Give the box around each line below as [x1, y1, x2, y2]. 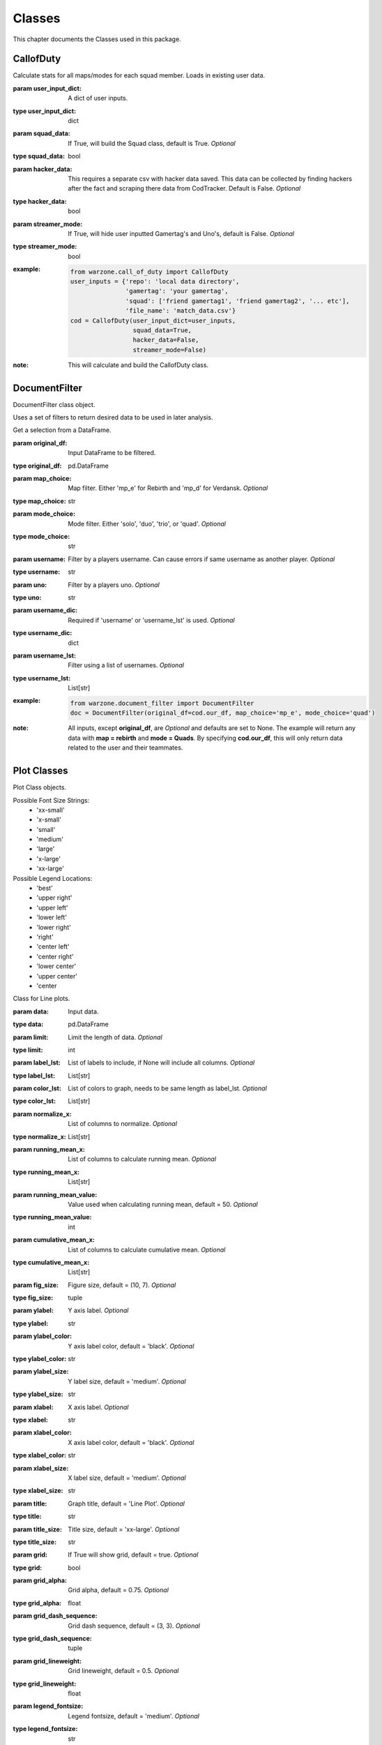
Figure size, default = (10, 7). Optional [68, 1281, 176, 1289]
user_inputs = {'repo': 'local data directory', [70, 278, 240, 285]
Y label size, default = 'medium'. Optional [68, 1377, 186, 1386]
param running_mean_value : [13, 1190, 98, 1198]
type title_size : [13, 1538, 57, 1546]
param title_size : [13, 1525, 63, 1534]
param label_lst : [13, 1058, 61, 1067]
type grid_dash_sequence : [13, 1634, 92, 1643]
